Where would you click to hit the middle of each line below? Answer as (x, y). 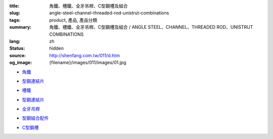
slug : (15, 13)
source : (18, 55)
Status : (17, 49)
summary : (20, 27)
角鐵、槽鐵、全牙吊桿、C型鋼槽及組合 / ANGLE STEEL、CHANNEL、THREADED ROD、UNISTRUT (151, 27)
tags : (15, 20)
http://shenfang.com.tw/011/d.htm (84, 55)
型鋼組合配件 (35, 118)
